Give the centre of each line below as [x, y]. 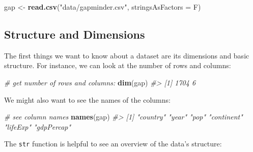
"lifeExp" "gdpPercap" [38, 126]
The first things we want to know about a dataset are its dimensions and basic [127, 55]
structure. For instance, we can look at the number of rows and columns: [118, 65]
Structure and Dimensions [75, 34]
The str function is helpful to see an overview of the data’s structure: [113, 144]
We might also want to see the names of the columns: [87, 99]
